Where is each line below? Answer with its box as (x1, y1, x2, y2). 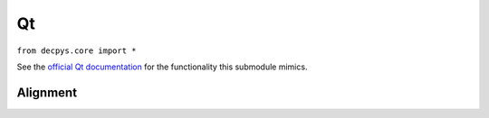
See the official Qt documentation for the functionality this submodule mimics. (16, 61, 308, 72)
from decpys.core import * (16, 45, 137, 56)
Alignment (16, 85, 77, 100)
